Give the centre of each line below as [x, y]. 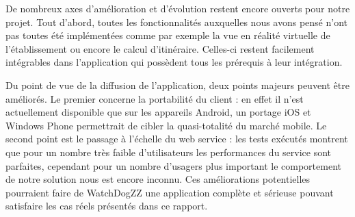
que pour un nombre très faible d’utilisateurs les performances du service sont [169, 152]
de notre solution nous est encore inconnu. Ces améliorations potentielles [158, 179]
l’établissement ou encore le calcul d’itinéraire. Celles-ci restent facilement [160, 48]
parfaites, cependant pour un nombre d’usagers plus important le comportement [173, 165]
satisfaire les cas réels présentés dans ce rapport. [107, 206]
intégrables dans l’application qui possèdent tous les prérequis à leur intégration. [174, 62]
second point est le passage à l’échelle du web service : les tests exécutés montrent [177, 139]
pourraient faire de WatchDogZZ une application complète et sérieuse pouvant [170, 192]
